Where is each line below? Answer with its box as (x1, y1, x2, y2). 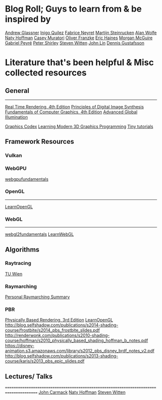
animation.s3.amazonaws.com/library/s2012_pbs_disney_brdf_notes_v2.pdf (5, 348, 155, 354)
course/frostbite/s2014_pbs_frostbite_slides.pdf (5, 327, 100, 333)
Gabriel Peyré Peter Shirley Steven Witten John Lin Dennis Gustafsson (5, 40, 145, 46)
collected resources (5, 67, 87, 78)
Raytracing (5, 260, 31, 267)
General (5, 86, 30, 95)
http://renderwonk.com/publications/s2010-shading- (5, 333, 110, 338)
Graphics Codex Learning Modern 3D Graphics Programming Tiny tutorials (5, 123, 153, 129)
